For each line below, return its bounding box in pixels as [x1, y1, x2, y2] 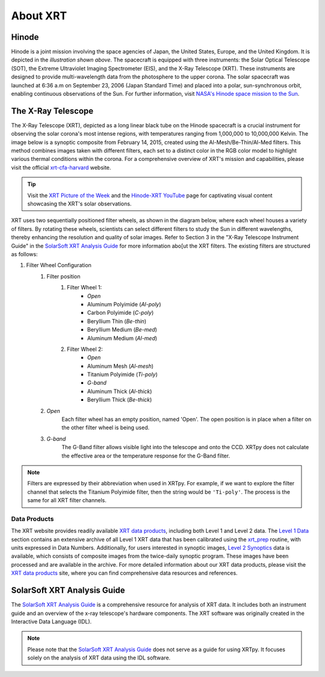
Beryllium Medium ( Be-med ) [87, 326, 158, 333]
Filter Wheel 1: [67, 284, 102, 291]
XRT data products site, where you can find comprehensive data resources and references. [11, 570, 238, 577]
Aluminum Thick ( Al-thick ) [87, 388, 152, 395]
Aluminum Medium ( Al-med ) [87, 335, 158, 342]
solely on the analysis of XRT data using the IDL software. [27, 654, 171, 661]
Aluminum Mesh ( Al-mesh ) [87, 362, 153, 370]
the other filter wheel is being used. [61, 424, 150, 431]
